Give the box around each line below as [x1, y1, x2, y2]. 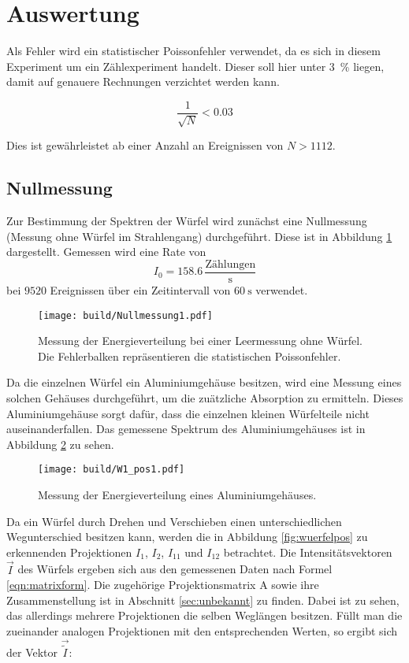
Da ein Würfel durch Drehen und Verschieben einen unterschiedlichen [6, 513, 342, 529]
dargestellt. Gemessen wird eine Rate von [6, 243, 206, 260]
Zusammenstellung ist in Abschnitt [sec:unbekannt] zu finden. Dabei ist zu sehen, [6, 591, 400, 608]
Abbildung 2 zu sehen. [6, 435, 114, 452]
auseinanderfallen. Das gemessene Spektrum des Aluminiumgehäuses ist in [6, 420, 366, 437]
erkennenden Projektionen [6, 543, 132, 560]
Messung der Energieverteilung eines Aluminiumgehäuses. [38, 487, 317, 503]
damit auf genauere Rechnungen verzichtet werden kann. [6, 73, 280, 90]
